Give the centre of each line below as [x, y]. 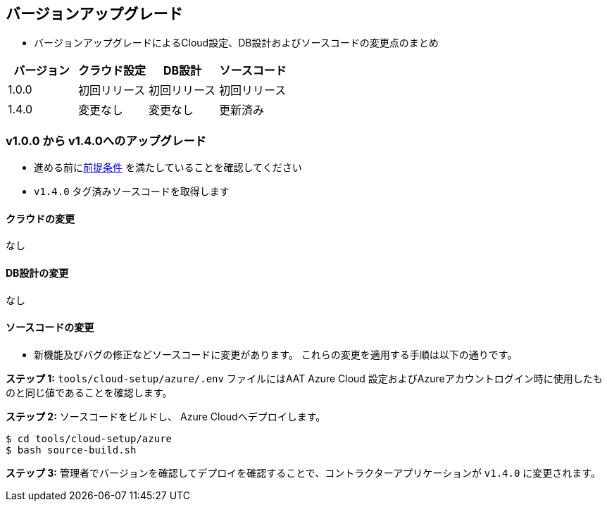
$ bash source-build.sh [71, 450]
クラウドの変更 [40, 218]
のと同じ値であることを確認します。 [89, 392]
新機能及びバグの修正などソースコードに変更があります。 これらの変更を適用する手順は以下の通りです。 [276, 354]
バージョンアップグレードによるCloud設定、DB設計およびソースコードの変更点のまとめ [236, 43]
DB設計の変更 [37, 273]
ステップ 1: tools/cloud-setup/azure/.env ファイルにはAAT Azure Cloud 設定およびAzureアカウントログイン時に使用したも [304, 378]
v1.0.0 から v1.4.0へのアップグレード [106, 140]
